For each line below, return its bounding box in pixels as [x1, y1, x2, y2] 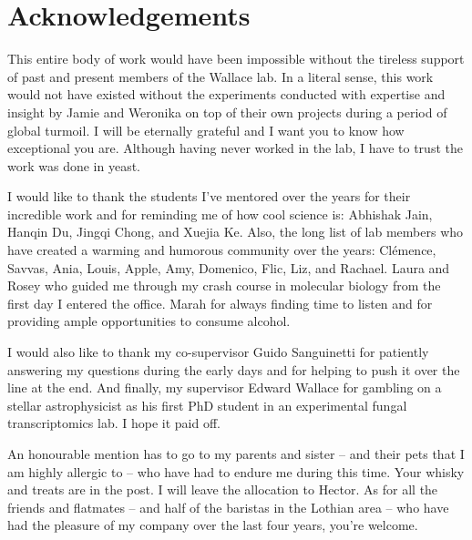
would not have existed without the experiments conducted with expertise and [7, 85, 446, 104]
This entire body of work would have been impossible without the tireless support [7, 49, 465, 68]
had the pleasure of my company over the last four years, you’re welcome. [7, 515, 418, 535]
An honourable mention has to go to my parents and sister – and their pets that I [7, 444, 465, 463]
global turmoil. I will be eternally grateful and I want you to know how [7, 120, 405, 139]
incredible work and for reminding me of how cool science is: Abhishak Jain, [7, 204, 433, 223]
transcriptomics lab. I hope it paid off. [7, 413, 221, 433]
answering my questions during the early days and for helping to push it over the [7, 360, 460, 379]
